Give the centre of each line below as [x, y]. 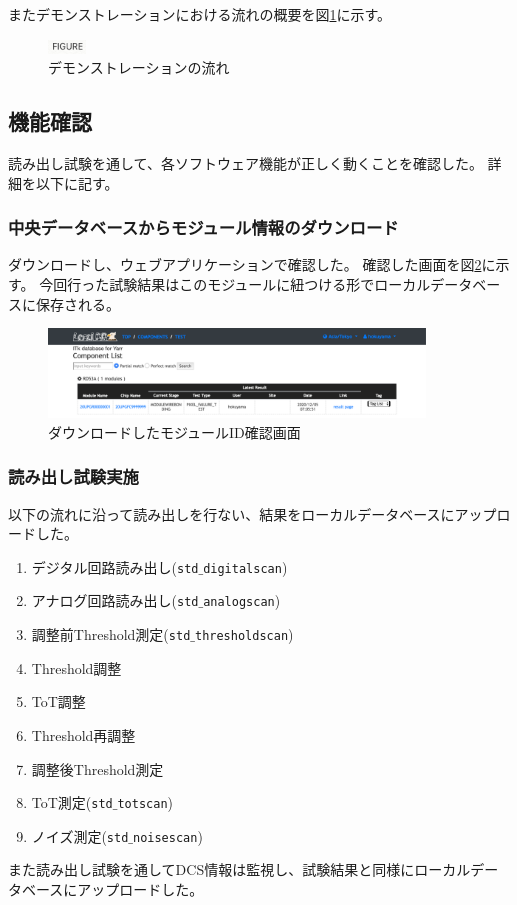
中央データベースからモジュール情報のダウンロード [203, 227]
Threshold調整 [76, 667]
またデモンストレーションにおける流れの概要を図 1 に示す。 [200, 14]
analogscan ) [242, 600]
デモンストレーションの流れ [139, 67]
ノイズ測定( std [80, 835]
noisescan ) [167, 835]
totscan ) [145, 802]
